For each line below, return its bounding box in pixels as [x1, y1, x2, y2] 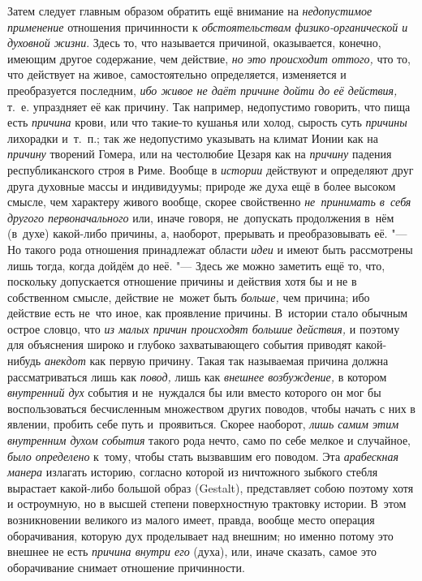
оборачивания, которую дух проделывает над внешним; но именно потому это [7, 527, 394, 544]
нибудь [7, 352, 41, 369]
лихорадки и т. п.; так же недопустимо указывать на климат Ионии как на [7, 129, 378, 146]
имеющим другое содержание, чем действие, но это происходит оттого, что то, [7, 49, 411, 67]
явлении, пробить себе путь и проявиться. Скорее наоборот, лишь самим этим [7, 415, 399, 433]
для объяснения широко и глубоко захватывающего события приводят [7, 336, 352, 353]
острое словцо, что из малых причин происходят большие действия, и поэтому [7, 320, 400, 337]
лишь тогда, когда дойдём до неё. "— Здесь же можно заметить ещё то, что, [7, 256, 385, 273]
